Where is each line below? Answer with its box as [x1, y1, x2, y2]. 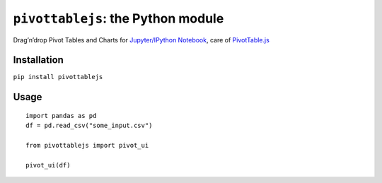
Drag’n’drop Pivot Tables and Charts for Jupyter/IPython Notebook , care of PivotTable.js [13, 35, 270, 44]
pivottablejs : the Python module [13, 11, 224, 26]
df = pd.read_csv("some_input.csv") [25, 122, 153, 130]
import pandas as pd [25, 112, 97, 119]
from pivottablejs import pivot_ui [25, 141, 149, 150]
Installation [13, 54, 64, 66]
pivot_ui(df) [25, 161, 71, 169]
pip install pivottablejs [13, 73, 103, 81]
